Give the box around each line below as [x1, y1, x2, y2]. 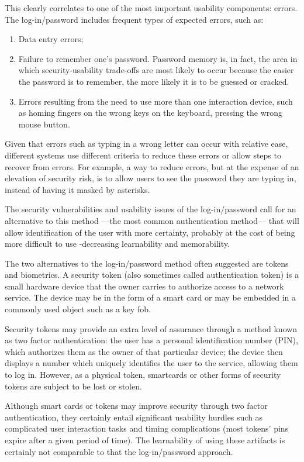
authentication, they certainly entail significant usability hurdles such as [5, 411, 263, 423]
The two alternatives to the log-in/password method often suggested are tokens [5, 257, 289, 269]
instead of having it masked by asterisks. [5, 183, 150, 195]
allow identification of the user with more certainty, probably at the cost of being [5, 226, 295, 238]
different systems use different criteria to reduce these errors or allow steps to [5, 149, 281, 161]
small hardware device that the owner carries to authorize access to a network [5, 280, 284, 292]
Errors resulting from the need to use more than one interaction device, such [18, 95, 293, 107]
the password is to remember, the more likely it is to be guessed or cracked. [18, 75, 289, 87]
